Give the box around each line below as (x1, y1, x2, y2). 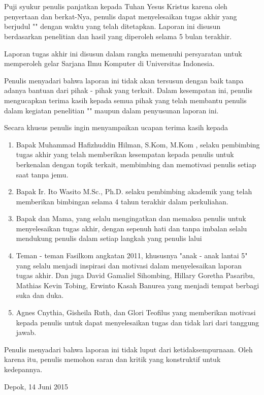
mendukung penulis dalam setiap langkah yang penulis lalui (16, 233, 202, 244)
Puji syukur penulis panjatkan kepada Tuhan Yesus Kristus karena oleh (4, 1, 227, 12)
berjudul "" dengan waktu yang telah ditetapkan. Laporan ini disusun (4, 21, 221, 32)
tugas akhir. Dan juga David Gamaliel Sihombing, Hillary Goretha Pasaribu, (16, 270, 255, 281)
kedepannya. (4, 364, 43, 374)
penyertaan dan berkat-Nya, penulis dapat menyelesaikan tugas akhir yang (4, 11, 237, 21)
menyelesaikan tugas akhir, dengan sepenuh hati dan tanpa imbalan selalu (16, 223, 247, 233)
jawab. (16, 327, 37, 338)
